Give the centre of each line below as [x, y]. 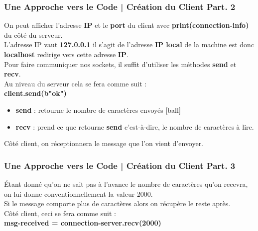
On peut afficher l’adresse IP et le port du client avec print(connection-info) [127, 25]
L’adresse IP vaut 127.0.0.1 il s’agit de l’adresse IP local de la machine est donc [129, 44]
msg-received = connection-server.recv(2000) [83, 223]
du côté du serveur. [33, 35]
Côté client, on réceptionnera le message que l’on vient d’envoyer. [104, 143]
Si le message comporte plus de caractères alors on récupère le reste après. [117, 203]
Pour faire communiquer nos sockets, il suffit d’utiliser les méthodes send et [120, 64]
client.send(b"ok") [35, 93]
